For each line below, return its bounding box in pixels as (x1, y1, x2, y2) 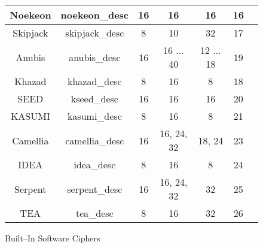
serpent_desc (67, 182, 123, 196)
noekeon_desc (60, 8, 129, 22)
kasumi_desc (67, 109, 122, 123)
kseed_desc (71, 92, 118, 105)
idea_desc (74, 158, 116, 171)
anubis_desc (69, 50, 121, 64)
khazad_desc (67, 74, 122, 88)
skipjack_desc (65, 26, 124, 40)
